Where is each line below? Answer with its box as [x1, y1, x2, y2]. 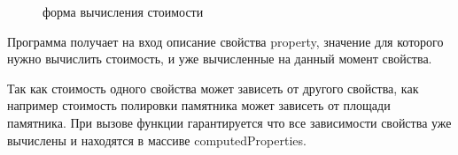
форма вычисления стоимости [43, 3, 204, 20]
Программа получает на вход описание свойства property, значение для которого [7, 32, 444, 50]
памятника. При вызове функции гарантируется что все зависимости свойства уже [7, 113, 452, 131]
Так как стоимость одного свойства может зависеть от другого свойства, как [7, 78, 419, 97]
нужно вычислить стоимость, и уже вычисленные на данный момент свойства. [7, 49, 432, 68]
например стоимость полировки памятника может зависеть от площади [7, 96, 391, 114]
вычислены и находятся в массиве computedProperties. [7, 130, 307, 149]
